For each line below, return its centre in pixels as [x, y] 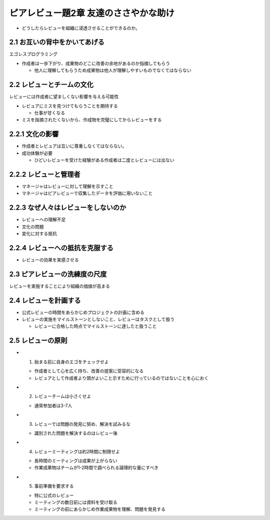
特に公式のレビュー [54, 495]
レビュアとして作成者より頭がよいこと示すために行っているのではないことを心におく [121, 378]
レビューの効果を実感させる [50, 260]
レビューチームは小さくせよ [63, 396]
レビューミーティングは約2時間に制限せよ [77, 451]
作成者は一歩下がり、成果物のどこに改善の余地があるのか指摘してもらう [96, 63]
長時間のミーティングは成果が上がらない [76, 461]
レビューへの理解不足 [44, 220]
